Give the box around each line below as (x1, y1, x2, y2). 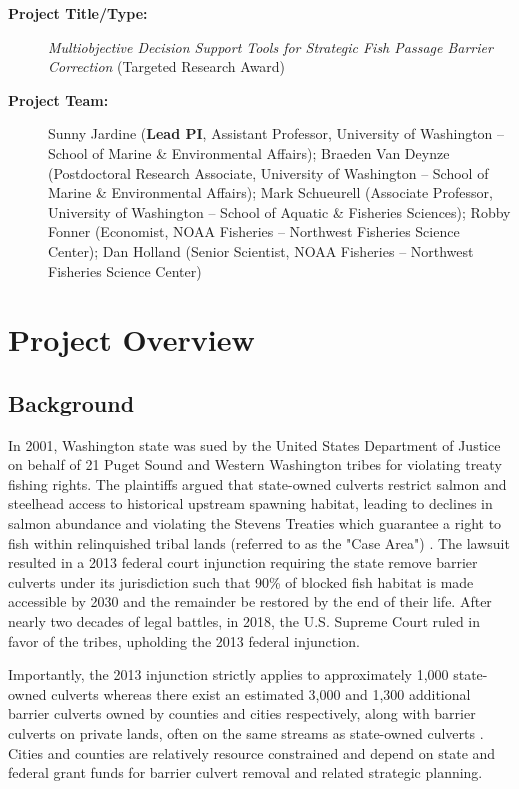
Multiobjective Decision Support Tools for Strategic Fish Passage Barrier (48, 36, 493, 57)
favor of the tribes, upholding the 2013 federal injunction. (8, 630, 360, 651)
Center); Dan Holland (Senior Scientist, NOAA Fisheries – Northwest (48, 240, 474, 261)
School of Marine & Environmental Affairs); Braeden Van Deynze (48, 142, 450, 163)
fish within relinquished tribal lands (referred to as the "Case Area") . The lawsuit (8, 532, 510, 553)
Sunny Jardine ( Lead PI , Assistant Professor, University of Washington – (48, 123, 505, 144)
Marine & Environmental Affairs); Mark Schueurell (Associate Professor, (48, 182, 493, 203)
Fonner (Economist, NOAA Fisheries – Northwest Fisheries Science (48, 221, 460, 242)
